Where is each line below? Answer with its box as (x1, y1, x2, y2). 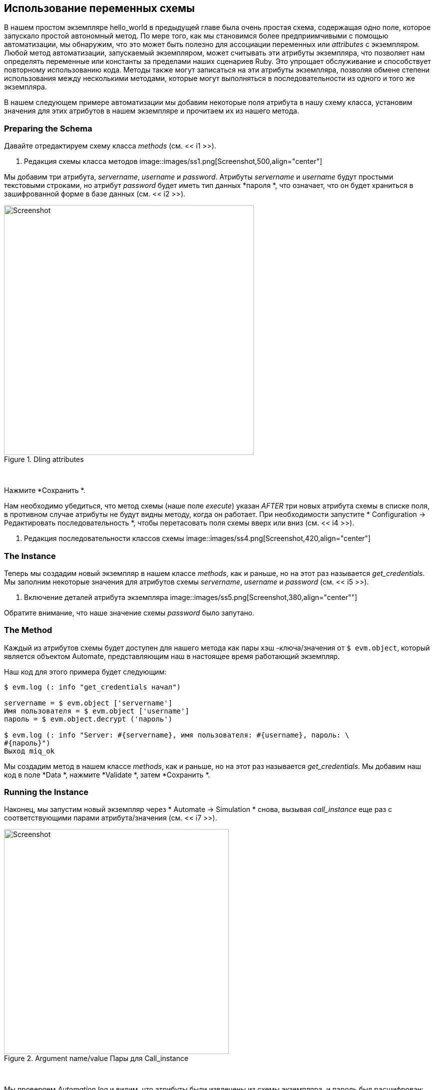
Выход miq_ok (4, 746, 55, 755)
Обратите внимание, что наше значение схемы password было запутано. (4, 608, 255, 617)
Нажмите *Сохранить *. (4, 486, 85, 495)
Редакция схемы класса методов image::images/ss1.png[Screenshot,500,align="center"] (24, 157, 323, 166)
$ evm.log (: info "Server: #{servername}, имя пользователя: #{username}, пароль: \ (4, 730, 350, 739)
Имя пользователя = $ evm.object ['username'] (4, 706, 189, 715)
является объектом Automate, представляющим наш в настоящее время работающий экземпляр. (4, 651, 340, 660)
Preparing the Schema (4, 123, 92, 133)
